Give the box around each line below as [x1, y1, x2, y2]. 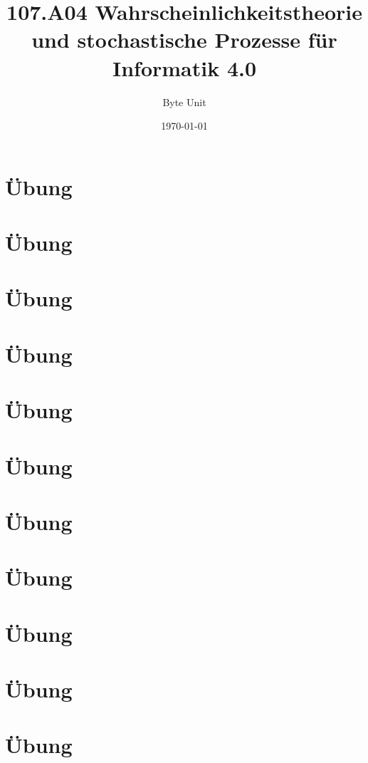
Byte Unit [162, 94, 206, 109]
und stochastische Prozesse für [31, 25, 337, 54]
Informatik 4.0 [112, 53, 257, 82]
